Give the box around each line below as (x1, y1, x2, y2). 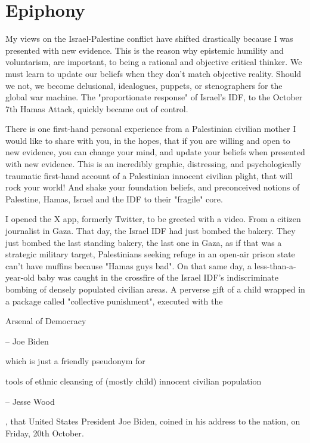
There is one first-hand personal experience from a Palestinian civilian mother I (5, 122, 296, 135)
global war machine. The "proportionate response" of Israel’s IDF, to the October (5, 91, 303, 103)
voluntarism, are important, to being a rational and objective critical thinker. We (5, 56, 302, 68)
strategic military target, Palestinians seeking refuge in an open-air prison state (5, 248, 295, 260)
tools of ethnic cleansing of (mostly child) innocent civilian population (5, 374, 262, 387)
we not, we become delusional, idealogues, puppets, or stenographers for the (5, 79, 283, 91)
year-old (5, 271, 35, 284)
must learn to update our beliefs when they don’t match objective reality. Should (5, 67, 302, 79)
